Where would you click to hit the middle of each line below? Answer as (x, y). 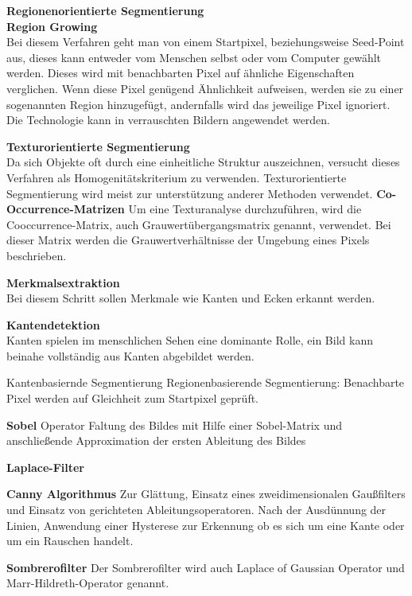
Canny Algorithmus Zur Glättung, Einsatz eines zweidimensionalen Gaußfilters (206, 494)
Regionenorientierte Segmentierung (105, 10)
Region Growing (52, 26)
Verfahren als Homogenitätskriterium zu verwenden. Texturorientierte (177, 177)
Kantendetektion (53, 324)
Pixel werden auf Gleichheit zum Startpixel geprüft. (133, 398)
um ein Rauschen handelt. (70, 541)
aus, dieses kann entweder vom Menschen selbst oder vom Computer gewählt (194, 57)
